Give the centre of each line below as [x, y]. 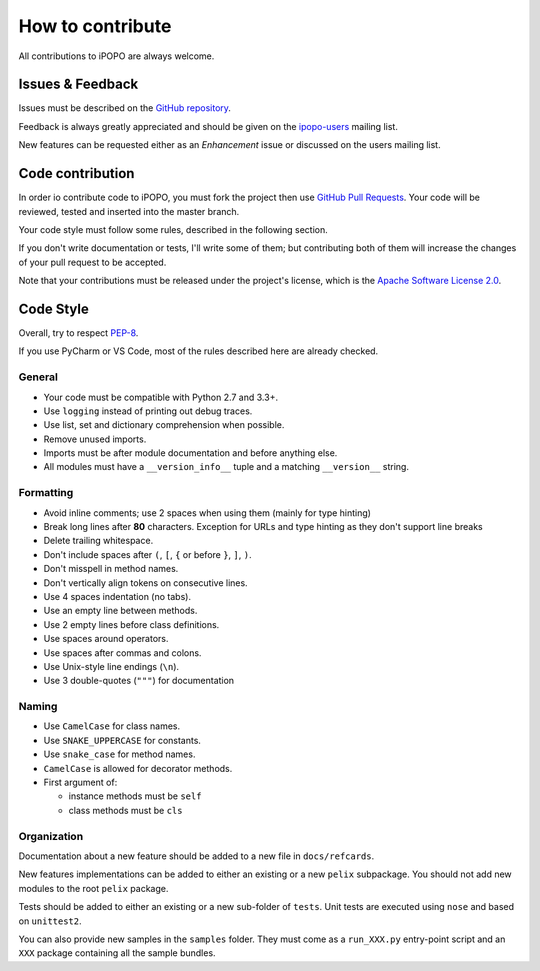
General [38, 377]
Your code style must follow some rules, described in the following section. [173, 229]
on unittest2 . [50, 921]
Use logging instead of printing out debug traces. [148, 411]
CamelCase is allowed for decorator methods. [138, 768]
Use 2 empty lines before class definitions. [131, 624]
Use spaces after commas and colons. [122, 652]
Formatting [46, 493]
